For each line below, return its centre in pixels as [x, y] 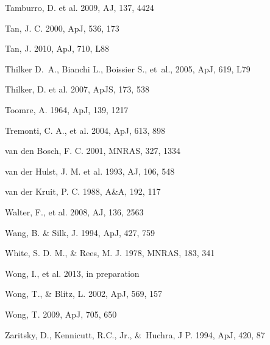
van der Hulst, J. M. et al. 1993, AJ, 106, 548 [90, 171]
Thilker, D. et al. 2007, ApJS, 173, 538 [77, 89]
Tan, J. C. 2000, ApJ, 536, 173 [62, 28]
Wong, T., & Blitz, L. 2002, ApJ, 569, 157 [84, 294]
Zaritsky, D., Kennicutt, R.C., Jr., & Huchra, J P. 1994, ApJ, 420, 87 [135, 334]
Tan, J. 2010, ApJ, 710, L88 [57, 48]
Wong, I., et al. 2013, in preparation [72, 273]
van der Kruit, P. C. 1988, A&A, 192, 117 [83, 191]
